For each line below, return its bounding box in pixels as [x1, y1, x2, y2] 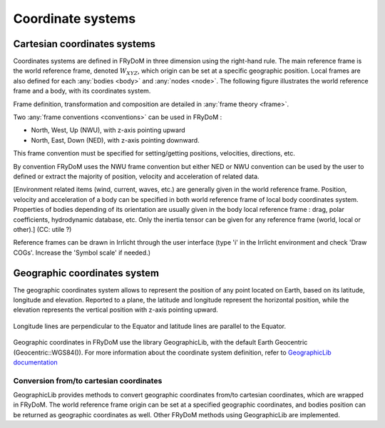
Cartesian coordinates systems [13, 38, 156, 50]
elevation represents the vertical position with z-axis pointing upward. [13, 305, 219, 314]
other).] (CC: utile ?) [13, 225, 72, 233]
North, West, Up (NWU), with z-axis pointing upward [31, 126, 185, 135]
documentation [13, 357, 58, 367]
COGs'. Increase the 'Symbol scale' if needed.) [13, 248, 151, 257]
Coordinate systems [13, 11, 136, 26]
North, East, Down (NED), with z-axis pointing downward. [31, 136, 200, 144]
